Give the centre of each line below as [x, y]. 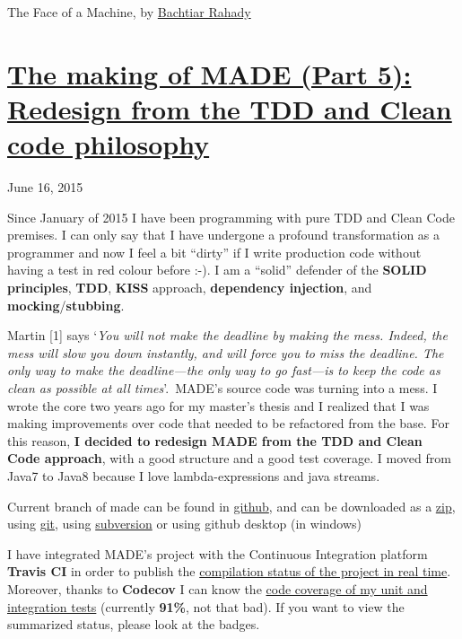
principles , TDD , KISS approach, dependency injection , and [190, 288]
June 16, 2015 [45, 187]
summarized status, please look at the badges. [134, 624]
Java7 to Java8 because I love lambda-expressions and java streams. [194, 476]
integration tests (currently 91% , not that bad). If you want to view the [206, 606]
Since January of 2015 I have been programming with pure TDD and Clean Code [231, 217]
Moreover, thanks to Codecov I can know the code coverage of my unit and [218, 588]
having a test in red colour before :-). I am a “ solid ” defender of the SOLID [217, 270]
